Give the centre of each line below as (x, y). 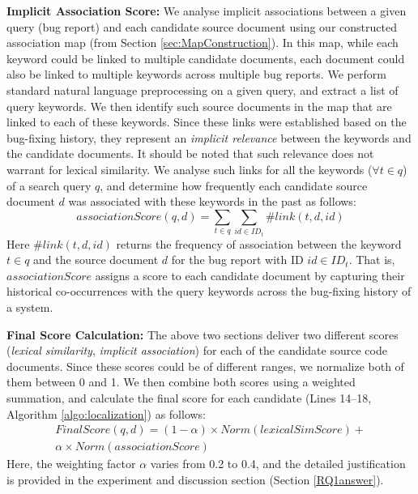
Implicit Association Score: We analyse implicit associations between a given (207, 11)
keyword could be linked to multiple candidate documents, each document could (206, 58)
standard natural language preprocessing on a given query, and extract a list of (203, 89)
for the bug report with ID (237, 260)
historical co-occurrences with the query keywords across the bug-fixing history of (209, 291)
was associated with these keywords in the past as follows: (212, 201)
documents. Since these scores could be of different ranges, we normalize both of (205, 366)
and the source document (96, 260)
